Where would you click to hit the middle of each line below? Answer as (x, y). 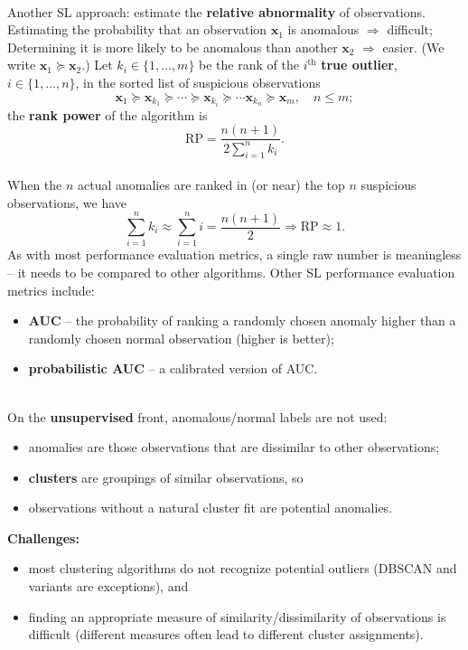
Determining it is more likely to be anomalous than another (173, 47)
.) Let (97, 65)
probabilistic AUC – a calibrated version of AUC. (173, 368)
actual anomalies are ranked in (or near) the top (211, 185)
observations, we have (67, 202)
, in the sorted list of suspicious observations (198, 82)
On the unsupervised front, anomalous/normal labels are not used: (197, 416)
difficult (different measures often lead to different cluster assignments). (226, 634)
